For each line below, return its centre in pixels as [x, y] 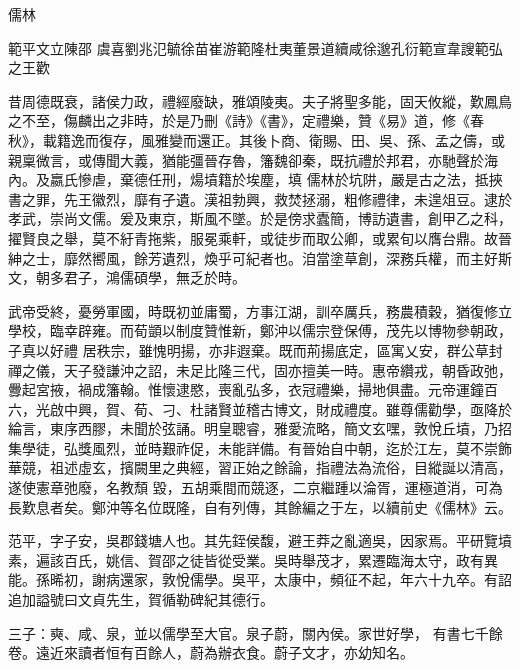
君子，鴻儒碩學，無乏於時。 [154, 277]
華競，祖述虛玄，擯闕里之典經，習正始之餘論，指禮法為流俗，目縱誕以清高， [260, 467]
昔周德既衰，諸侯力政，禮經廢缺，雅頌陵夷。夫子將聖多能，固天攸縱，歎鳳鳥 [260, 100]
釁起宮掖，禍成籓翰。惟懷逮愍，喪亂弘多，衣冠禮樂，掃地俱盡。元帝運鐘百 [253, 389]
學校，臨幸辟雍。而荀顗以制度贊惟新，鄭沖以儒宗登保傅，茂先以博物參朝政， [260, 330]
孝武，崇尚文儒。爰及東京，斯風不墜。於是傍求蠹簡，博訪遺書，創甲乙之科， [260, 218]
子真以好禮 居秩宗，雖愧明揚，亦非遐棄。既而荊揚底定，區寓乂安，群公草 [248, 349]
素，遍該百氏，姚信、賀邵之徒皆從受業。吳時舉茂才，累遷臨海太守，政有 [246, 559]
